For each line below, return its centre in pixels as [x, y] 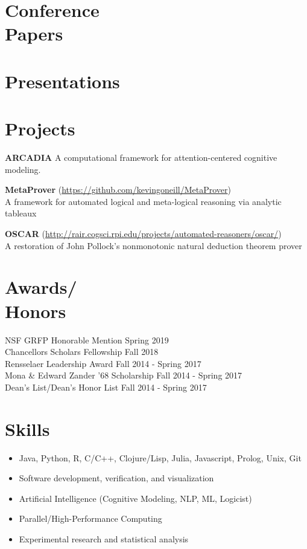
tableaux [21, 213]
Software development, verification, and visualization [116, 478]
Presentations [62, 81]
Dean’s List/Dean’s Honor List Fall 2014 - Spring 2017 [106, 387]
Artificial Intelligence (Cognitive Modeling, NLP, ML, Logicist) [135, 498]
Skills [27, 428]
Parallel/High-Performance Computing [90, 518]
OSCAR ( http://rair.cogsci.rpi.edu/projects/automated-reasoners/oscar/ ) [143, 234]
